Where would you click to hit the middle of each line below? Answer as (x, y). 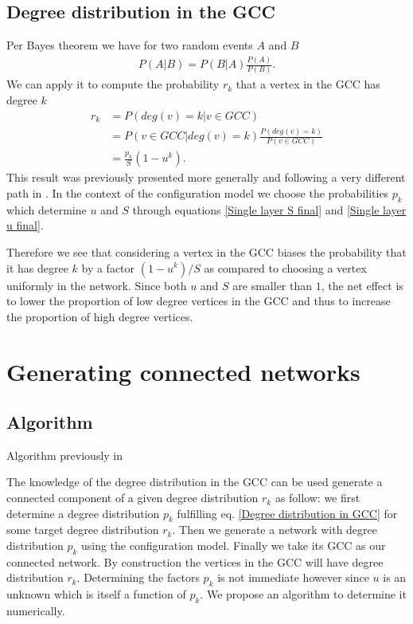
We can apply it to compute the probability (113, 84)
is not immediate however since (293, 577)
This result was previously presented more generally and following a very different (206, 177)
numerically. (36, 611)
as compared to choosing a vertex (285, 267)
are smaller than (273, 285)
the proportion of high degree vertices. (100, 316)
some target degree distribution (83, 530)
